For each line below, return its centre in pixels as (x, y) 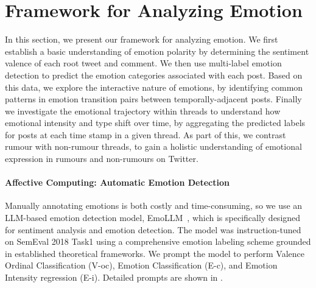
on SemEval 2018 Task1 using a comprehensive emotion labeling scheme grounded (158, 241)
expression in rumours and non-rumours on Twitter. (102, 159)
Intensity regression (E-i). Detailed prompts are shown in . (114, 277)
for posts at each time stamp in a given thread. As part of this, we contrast (146, 134)
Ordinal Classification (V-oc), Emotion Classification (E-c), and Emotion (141, 265)
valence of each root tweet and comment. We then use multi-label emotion (143, 63)
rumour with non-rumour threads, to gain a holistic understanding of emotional (153, 146)
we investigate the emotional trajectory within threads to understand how (143, 111)
